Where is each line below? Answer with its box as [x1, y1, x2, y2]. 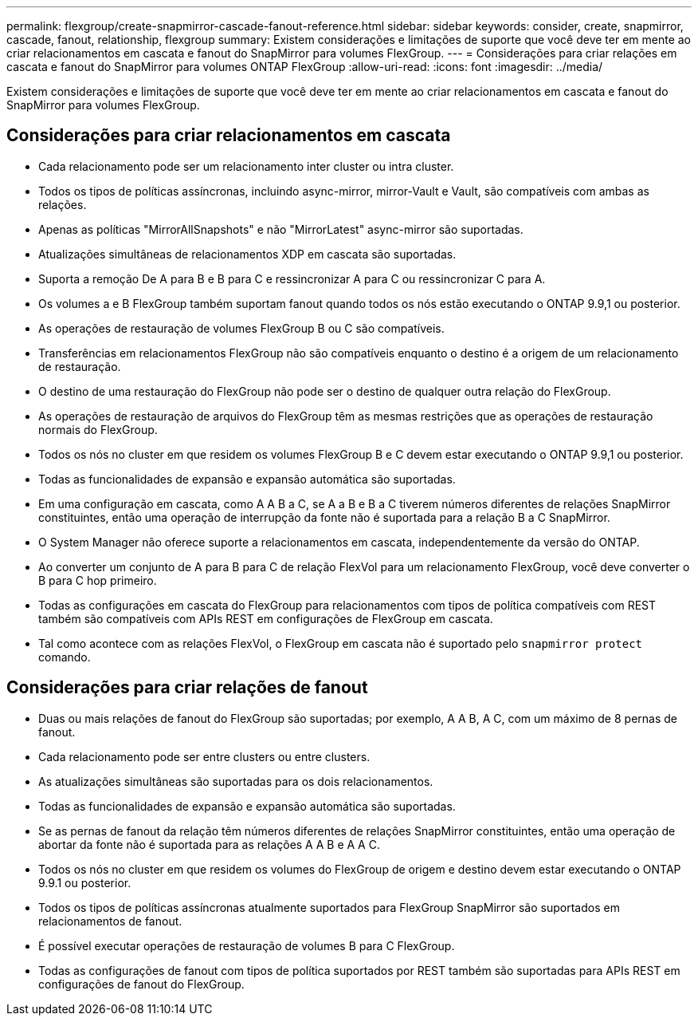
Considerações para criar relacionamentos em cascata [6, 125, 451, 146]
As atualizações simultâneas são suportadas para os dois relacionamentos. [38, 774, 433, 788]
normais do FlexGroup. [38, 422, 158, 436]
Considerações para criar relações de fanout [6, 677, 368, 698]
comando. [38, 649, 91, 664]
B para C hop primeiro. [38, 573, 157, 587]
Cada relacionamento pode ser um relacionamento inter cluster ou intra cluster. [38, 159, 454, 173]
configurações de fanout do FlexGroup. [38, 977, 245, 991]
